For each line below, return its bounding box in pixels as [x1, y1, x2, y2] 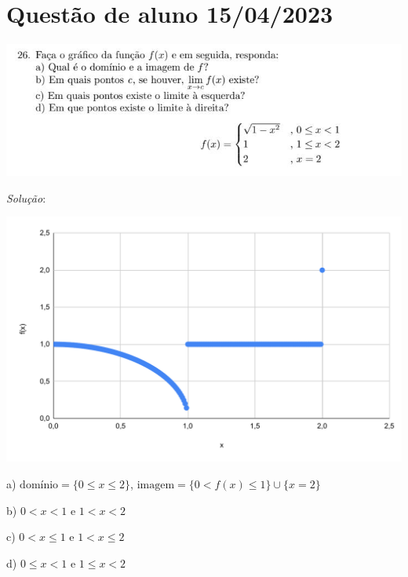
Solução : [6, 189, 46, 206]
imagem [137, 479, 175, 491]
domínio [20, 479, 59, 491]
